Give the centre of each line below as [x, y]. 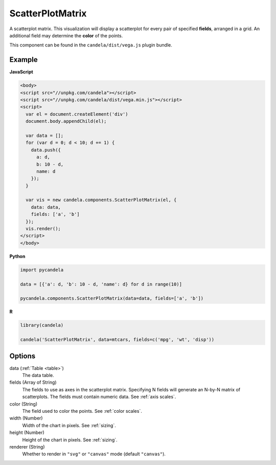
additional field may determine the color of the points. [66, 35]
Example [24, 60]
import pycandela [42, 270]
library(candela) [42, 325]
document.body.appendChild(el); [66, 121]
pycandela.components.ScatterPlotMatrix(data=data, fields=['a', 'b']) [112, 298]
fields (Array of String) [33, 382]
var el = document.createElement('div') [77, 114]
